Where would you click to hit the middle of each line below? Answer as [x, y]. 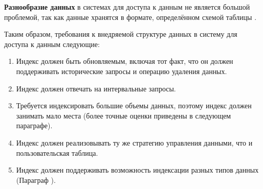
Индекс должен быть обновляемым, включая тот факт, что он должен [125, 61]
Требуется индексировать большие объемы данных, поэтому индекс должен [134, 105]
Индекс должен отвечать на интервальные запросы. [96, 88]
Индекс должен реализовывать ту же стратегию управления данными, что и [134, 142]
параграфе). [34, 125]
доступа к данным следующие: [52, 44]
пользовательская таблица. [57, 152]
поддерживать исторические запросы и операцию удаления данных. [122, 71]
